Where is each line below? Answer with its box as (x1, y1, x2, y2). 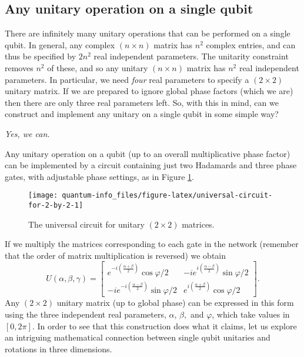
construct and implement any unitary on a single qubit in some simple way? (5, 108, 279, 120)
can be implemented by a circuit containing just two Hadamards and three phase (5, 159, 297, 171)
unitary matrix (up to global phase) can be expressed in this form (56, 296, 294, 309)
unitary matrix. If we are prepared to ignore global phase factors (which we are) (5, 85, 293, 97)
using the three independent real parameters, (5, 308, 166, 321)
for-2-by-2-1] (28, 201, 83, 209)
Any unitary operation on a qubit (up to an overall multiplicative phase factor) (5, 147, 290, 159)
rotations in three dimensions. (5, 342, 112, 355)
